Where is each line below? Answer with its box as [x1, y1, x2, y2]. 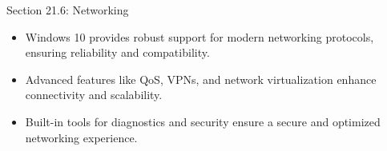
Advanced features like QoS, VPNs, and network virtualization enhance [25, 70, 377, 87]
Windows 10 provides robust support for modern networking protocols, [25, 28, 374, 45]
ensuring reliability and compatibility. [25, 44, 210, 61]
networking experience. [25, 129, 138, 145]
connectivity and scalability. [25, 86, 163, 103]
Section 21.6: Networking [6, 2, 129, 18]
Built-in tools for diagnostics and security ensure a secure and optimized [25, 113, 381, 129]
